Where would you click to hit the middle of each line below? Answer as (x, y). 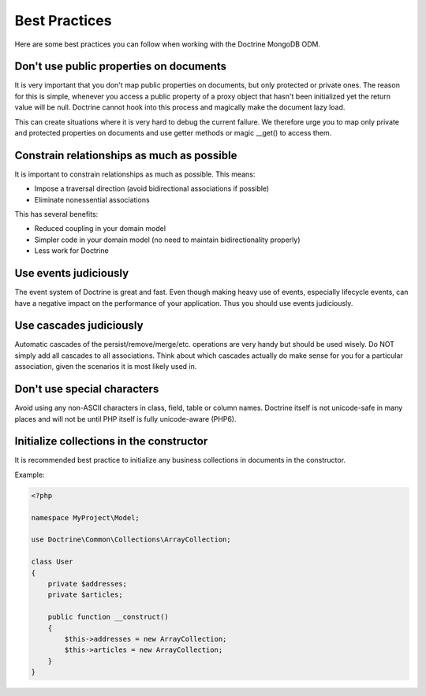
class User (52, 562)
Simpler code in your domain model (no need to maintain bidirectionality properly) (167, 240)
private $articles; (86, 595)
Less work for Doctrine (72, 251)
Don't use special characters (87, 389)
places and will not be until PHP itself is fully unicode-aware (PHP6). (125, 419)
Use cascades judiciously (79, 326)
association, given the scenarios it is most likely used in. (106, 367)
